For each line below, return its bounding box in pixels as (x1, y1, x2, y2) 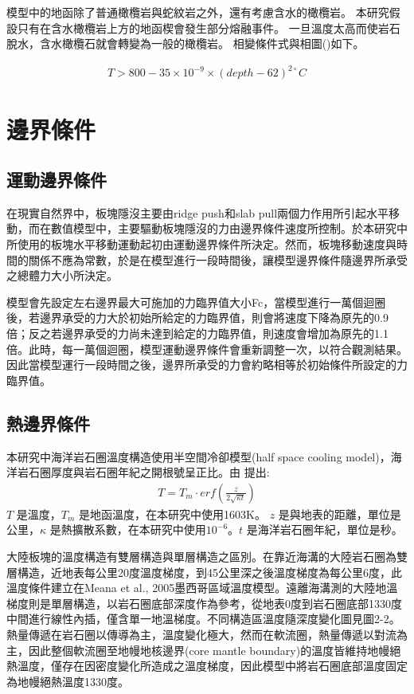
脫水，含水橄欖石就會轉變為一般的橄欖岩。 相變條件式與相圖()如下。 (6, 35, 365, 52)
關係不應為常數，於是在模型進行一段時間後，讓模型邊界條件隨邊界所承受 (28, 251, 408, 268)
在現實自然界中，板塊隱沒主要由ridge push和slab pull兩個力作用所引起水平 (6, 204, 389, 221)
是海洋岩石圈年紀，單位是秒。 (246, 521, 403, 538)
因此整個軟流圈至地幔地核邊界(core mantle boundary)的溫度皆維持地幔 (28, 641, 390, 658)
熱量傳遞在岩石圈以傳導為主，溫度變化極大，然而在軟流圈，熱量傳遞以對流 (6, 626, 396, 642)
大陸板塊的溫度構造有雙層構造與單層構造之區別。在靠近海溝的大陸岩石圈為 (6, 548, 396, 565)
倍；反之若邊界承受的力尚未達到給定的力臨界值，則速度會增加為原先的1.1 (6, 325, 389, 342)
